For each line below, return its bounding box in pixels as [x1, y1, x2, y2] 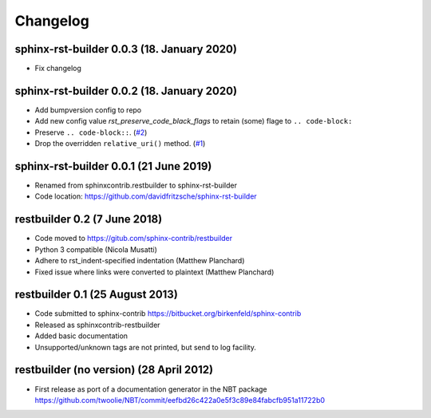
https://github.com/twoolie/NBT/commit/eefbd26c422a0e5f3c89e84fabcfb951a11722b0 [34, 395, 326, 404]
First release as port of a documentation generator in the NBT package [34, 384, 267, 394]
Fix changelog [34, 64, 81, 73]
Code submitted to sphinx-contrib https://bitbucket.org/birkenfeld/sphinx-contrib [34, 309, 302, 318]
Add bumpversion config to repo [34, 104, 142, 115]
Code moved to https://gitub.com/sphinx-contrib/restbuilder [34, 234, 233, 243]
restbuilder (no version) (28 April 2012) [14, 363, 214, 377]
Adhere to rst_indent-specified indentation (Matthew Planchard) [34, 256, 245, 266]
